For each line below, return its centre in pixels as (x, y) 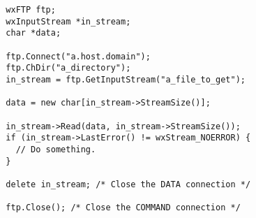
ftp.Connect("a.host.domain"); (78, 56)
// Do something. (56, 149)
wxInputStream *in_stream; (68, 21)
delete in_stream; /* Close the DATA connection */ (128, 184)
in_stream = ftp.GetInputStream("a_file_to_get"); (126, 79)
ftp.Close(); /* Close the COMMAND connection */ (123, 208)
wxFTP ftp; (31, 10)
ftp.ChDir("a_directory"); (68, 68)
